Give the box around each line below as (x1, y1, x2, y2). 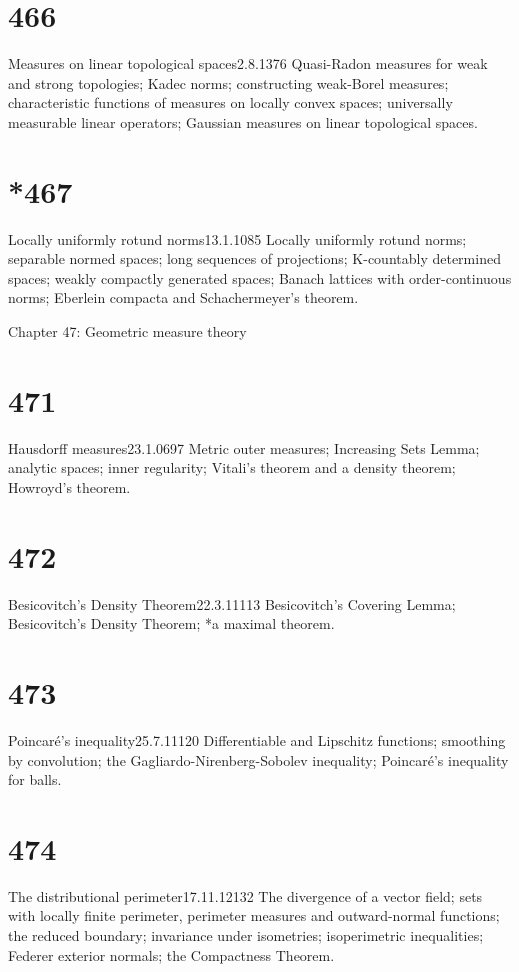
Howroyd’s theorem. (8, 476, 131, 497)
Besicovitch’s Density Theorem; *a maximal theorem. (8, 613, 335, 634)
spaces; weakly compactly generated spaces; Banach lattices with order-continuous (8, 267, 512, 288)
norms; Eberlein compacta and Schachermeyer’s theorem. (8, 287, 359, 308)
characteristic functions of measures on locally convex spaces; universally (8, 92, 453, 113)
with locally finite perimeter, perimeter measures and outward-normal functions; (8, 905, 500, 926)
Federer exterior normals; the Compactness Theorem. (8, 944, 335, 965)
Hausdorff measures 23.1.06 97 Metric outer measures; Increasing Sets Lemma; (8, 437, 480, 458)
